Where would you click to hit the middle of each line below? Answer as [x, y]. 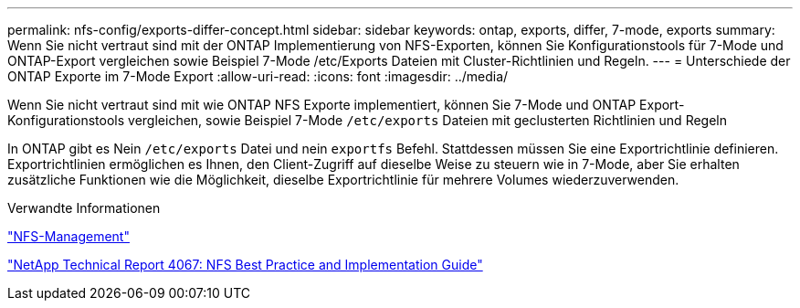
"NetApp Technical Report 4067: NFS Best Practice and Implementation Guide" [245, 265]
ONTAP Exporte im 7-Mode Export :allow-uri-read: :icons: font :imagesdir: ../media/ [258, 76]
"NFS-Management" [68, 236]
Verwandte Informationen [84, 208]
